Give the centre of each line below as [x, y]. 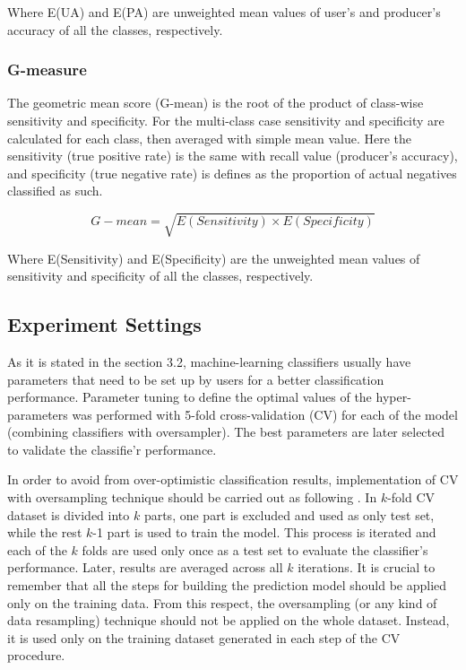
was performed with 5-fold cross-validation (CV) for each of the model [265, 414]
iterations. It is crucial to [367, 567]
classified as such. [55, 191]
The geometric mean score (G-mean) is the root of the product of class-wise [216, 103]
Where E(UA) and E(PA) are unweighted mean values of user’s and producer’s [224, 12]
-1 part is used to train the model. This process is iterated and [264, 532]
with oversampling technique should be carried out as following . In [192, 497]
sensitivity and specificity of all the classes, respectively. [160, 276]
